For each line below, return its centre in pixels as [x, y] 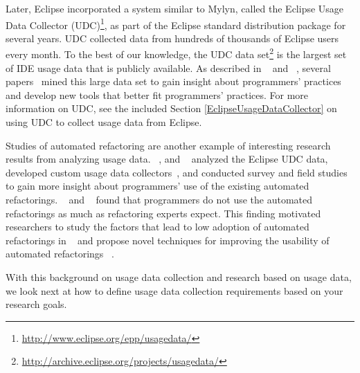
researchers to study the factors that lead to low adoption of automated [157, 227]
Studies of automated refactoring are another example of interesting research [168, 145]
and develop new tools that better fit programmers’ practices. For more [157, 94]
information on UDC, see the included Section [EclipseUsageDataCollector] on [171, 108]
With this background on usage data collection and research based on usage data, [179, 277]
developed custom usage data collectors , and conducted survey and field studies [177, 172]
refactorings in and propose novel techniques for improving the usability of [168, 240]
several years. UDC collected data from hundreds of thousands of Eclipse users [172, 38]
